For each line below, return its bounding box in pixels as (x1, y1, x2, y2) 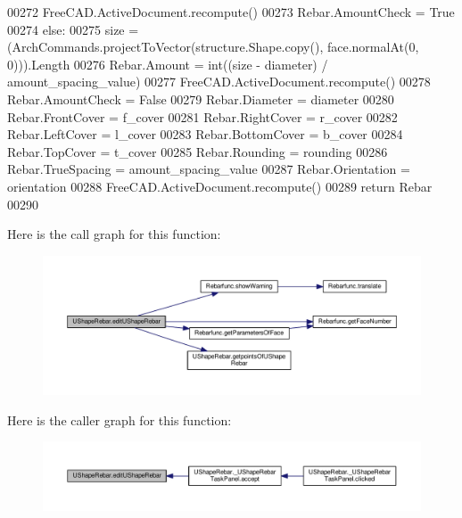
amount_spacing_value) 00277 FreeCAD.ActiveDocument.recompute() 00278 (7, 72, 431, 91)
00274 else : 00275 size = (7, 20, 139, 38)
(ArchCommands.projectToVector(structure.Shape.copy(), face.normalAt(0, (7, 37, 419, 56)
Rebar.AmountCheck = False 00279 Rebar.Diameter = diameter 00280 (7, 89, 394, 108)
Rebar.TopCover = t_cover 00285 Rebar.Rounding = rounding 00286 (7, 142, 388, 160)
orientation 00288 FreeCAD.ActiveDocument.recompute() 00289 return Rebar (7, 177, 433, 195)
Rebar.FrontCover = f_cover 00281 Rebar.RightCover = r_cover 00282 (7, 107, 398, 126)
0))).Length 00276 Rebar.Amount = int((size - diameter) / (7, 54, 328, 73)
